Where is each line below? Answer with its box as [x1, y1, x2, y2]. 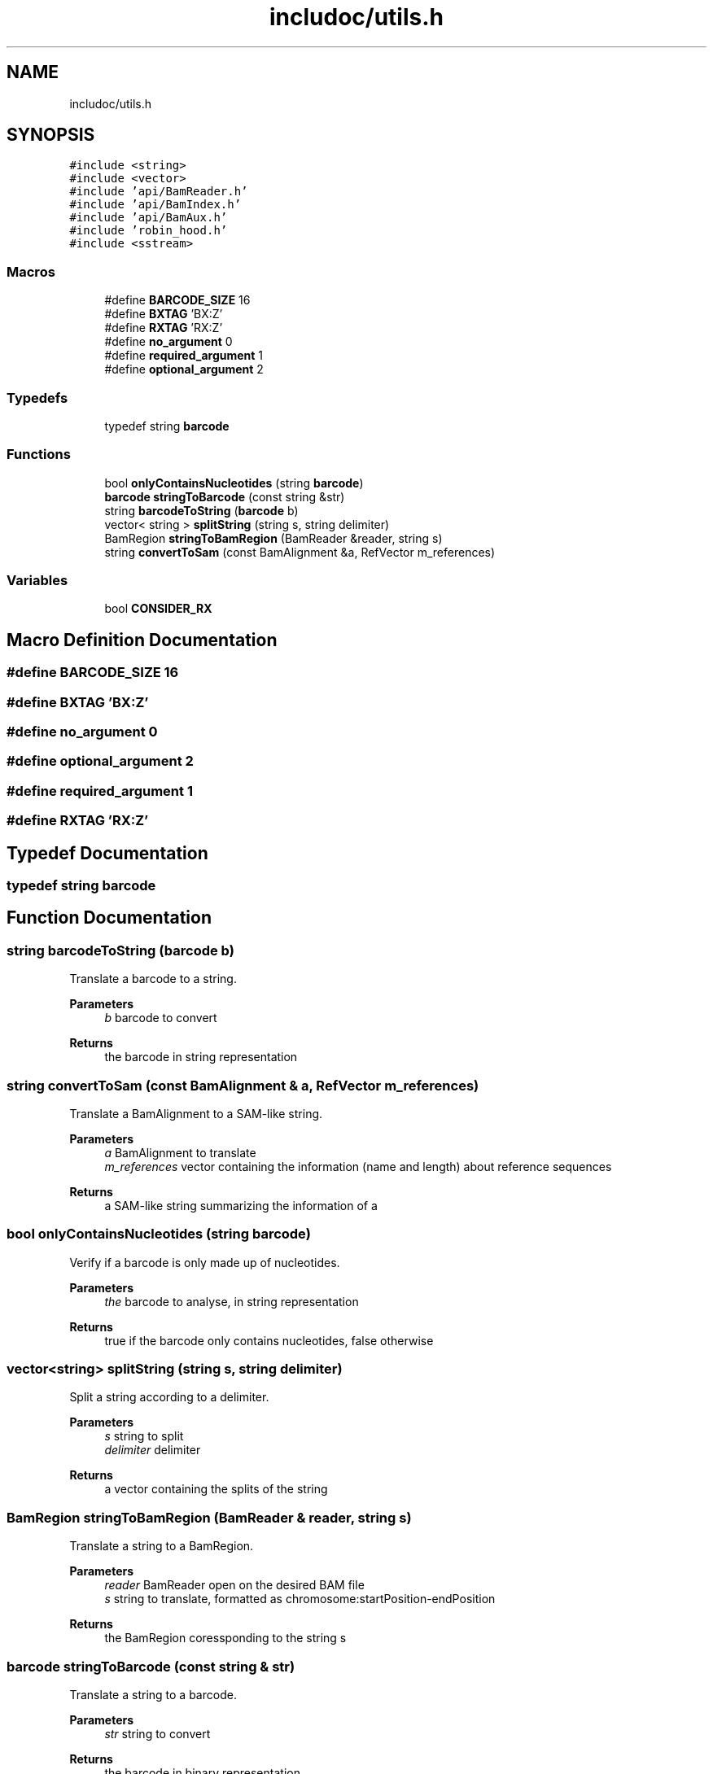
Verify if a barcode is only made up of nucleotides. [69, 1255, 340, 1269]
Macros [7, 263, 55, 280]
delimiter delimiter [104, 1443, 201, 1457]
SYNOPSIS [7, 125, 95, 146]
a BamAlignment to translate [104, 1145, 256, 1160]
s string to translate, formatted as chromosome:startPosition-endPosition [104, 1592, 496, 1606]
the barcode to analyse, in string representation [104, 1294, 359, 1309]
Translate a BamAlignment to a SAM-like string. [69, 1106, 323, 1121]
